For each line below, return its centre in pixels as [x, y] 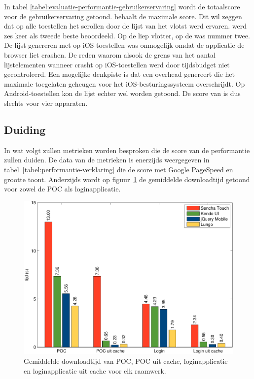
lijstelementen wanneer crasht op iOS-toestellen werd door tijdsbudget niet [117, 64]
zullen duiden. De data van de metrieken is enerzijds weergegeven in [107, 160]
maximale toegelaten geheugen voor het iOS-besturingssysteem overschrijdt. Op [125, 83]
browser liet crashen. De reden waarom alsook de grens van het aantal [110, 54]
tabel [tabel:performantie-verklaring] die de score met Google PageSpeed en [119, 169]
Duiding [25, 129]
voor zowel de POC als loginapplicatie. [62, 189]
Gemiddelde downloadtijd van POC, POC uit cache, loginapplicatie [126, 361]
